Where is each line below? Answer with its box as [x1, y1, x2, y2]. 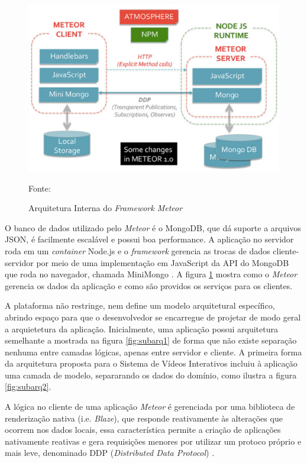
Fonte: [28, 182, 51, 194]
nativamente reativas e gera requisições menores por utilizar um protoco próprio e [5, 435, 302, 447]
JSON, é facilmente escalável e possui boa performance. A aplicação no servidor [5, 233, 294, 245]
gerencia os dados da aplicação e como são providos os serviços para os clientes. [5, 279, 293, 292]
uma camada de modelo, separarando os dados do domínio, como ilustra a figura [5, 368, 297, 381]
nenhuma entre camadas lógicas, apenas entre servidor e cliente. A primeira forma [5, 345, 302, 358]
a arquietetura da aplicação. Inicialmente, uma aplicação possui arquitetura [5, 322, 278, 335]
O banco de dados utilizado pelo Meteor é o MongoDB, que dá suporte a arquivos [5, 221, 301, 234]
